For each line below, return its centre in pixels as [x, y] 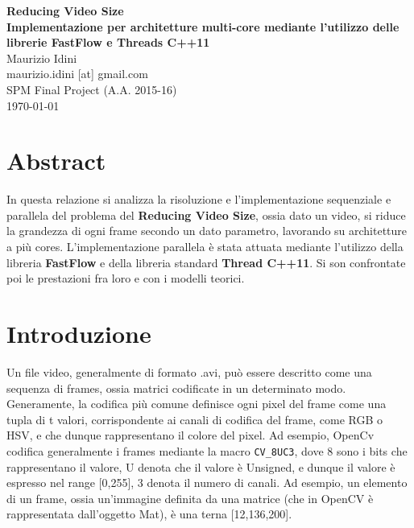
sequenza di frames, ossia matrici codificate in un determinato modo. [176, 388]
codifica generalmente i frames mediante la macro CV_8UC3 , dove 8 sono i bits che [207, 450]
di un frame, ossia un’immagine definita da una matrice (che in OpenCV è [190, 498]
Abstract [56, 161]
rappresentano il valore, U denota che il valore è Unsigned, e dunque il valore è [201, 466]
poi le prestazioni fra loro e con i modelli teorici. [126, 278]
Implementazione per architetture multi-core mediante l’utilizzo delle [203, 26]
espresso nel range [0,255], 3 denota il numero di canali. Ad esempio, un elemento [207, 483]
